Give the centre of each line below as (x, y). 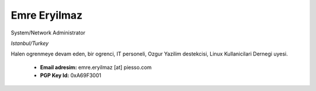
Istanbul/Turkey (30, 43)
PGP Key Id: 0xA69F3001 (71, 75)
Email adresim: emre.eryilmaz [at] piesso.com (96, 67)
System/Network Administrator (48, 33)
